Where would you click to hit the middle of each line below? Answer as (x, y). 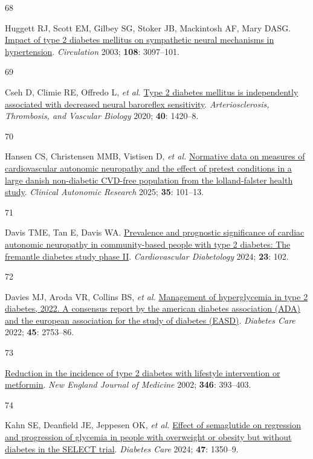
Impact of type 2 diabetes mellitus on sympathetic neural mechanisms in (140, 40)
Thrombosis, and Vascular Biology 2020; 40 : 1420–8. (102, 116)
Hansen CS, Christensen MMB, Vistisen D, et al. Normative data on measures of (155, 156)
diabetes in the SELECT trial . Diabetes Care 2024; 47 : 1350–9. (122, 448)
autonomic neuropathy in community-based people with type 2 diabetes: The (148, 244)
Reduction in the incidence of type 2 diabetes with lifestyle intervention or (143, 372)
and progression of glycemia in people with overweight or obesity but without (148, 437)
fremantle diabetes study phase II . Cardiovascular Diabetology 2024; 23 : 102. (147, 256)
